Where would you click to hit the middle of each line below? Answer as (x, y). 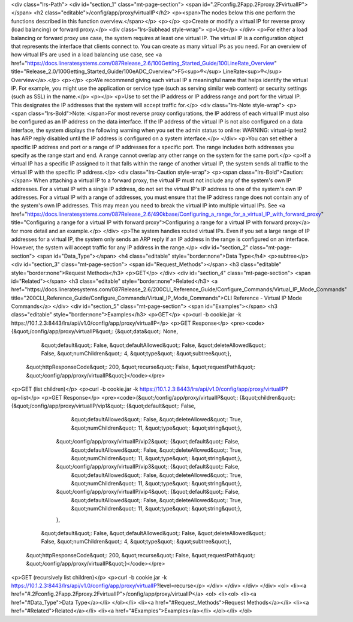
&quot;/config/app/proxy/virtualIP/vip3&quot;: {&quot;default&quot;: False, (148, 467)
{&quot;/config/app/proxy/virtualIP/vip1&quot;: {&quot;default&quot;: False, (103, 406)
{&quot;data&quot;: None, (146, 331)
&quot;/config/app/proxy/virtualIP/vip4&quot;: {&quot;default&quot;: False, (148, 492)
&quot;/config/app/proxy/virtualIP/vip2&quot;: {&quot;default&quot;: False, (148, 442)
